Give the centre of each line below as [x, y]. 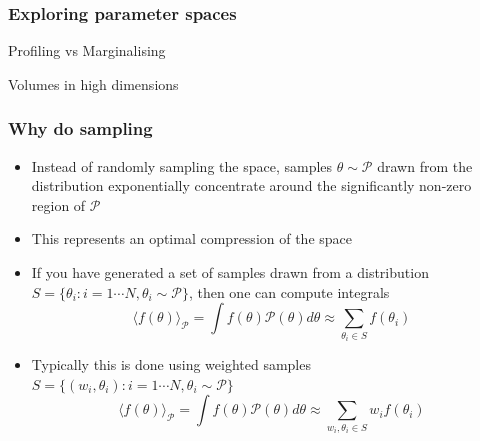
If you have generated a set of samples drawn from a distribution [230, 272]
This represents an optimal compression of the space [192, 238]
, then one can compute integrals [289, 291]
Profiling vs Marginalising [87, 50]
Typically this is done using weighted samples [171, 364]
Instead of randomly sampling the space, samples [182, 165]
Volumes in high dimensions [93, 83]
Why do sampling [80, 128]
